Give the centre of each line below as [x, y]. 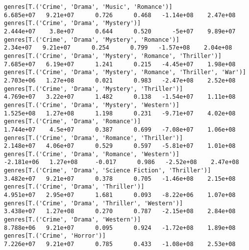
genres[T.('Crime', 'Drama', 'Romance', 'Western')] [92, 154]
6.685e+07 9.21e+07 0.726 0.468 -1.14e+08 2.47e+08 [120, 15]
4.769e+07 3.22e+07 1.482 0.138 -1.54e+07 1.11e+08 [120, 97]
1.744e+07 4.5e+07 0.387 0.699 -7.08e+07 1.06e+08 [120, 129]
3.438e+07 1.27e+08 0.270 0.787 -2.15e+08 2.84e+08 [120, 211]
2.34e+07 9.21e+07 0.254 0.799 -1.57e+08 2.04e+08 [118, 48]
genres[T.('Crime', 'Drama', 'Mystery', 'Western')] [92, 105]
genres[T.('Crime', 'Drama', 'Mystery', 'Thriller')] [94, 89]
